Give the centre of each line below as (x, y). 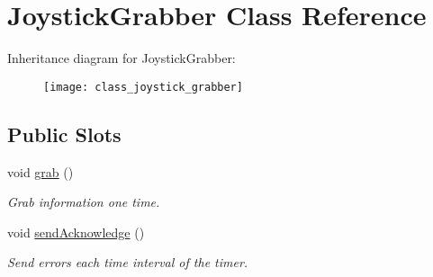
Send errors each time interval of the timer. (128, 262)
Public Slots (64, 134)
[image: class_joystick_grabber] (143, 87)
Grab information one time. (84, 202)
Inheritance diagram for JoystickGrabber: (122, 58)
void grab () (41, 171)
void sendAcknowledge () (76, 232)
